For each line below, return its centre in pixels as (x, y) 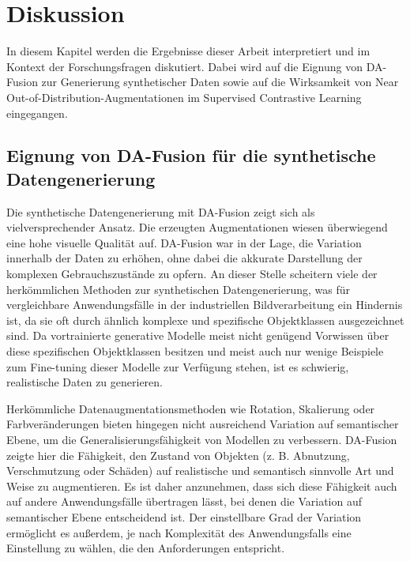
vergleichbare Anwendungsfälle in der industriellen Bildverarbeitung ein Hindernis (205, 305)
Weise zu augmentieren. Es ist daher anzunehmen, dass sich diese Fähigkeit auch (202, 486)
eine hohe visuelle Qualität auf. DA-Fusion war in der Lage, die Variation (184, 242)
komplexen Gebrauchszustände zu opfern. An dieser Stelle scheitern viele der (192, 274)
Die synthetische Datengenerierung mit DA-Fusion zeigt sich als (161, 211)
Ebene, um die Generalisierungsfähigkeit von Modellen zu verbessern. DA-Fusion (202, 439)
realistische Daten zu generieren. (85, 382)
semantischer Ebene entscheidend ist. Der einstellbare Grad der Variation (184, 516)
